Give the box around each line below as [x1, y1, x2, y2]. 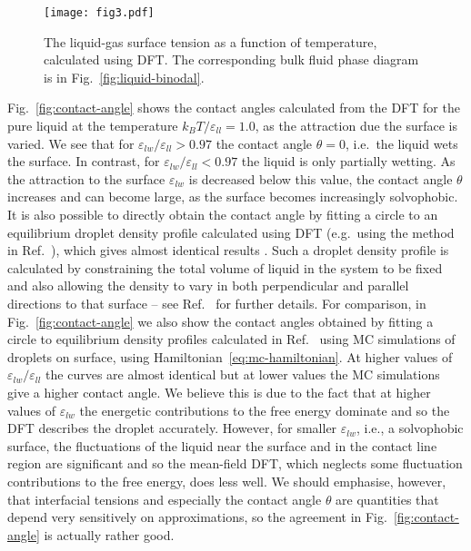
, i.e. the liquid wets [345, 133, 458, 153]
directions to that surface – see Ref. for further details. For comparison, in [7, 293, 426, 312]
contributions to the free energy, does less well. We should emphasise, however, [7, 471, 446, 490]
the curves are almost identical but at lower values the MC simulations [45, 365, 440, 384]
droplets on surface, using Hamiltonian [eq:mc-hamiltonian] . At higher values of [7, 347, 453, 366]
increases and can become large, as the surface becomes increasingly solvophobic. [7, 187, 458, 206]
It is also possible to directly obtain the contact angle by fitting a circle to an [7, 205, 438, 223]
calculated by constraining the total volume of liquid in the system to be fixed [7, 258, 443, 277]
